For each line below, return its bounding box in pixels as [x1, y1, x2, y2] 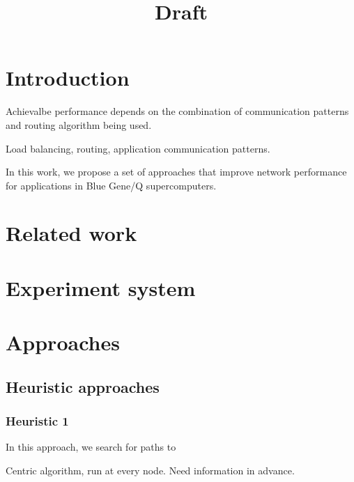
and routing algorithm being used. [6, 117, 152, 132]
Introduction [6, 63, 130, 92]
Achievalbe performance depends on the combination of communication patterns [6, 104, 349, 118]
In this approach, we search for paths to [6, 440, 176, 454]
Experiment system [6, 273, 196, 302]
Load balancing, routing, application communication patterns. [6, 141, 270, 155]
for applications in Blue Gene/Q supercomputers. [6, 178, 217, 192]
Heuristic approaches [6, 375, 160, 397]
